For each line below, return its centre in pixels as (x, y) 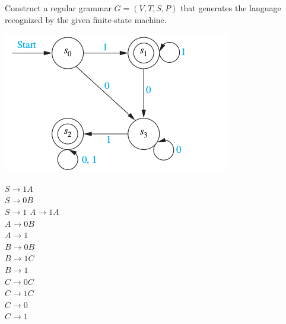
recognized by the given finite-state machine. (86, 19)
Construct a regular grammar (58, 8)
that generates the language (231, 8)
